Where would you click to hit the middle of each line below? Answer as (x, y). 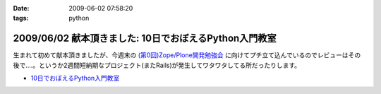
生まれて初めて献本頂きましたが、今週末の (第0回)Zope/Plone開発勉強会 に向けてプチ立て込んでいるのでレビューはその (187, 55)
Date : (21, 8)
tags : (21, 18)
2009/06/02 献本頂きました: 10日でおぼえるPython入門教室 (145, 39)
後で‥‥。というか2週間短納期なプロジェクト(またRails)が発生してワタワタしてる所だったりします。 (157, 65)
